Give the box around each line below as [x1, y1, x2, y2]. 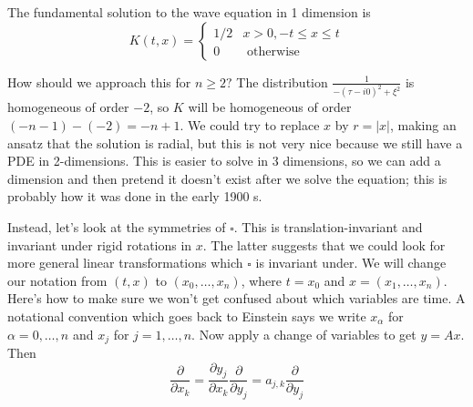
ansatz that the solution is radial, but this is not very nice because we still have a [7, 133, 463, 152]
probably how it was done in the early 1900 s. [7, 187, 262, 206]
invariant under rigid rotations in [7, 235, 192, 254]
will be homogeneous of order [188, 97, 352, 117]
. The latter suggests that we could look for [202, 235, 446, 254]
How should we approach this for [7, 72, 191, 91]
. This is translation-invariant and [233, 218, 423, 237]
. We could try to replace [180, 116, 320, 135]
